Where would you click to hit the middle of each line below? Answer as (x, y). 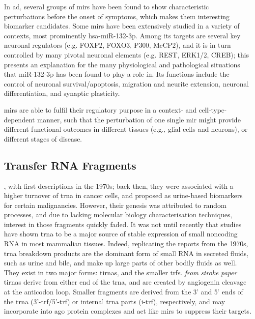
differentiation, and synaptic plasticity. (62, 93)
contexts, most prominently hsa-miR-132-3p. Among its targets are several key (122, 35)
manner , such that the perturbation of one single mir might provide (139, 119)
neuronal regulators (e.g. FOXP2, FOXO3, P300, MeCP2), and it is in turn (117, 45)
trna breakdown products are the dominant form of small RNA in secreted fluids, (126, 253)
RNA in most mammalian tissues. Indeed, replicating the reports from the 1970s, (126, 244)
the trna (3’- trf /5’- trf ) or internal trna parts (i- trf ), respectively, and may (114, 301)
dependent (20, 119)
